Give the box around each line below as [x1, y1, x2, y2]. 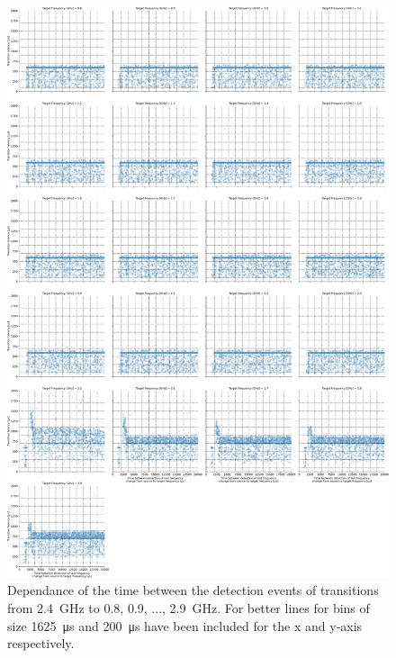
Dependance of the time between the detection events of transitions [7, 581, 379, 599]
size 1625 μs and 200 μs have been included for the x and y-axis [7, 616, 363, 635]
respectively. [7, 634, 75, 653]
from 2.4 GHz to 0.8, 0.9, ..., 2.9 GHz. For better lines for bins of [7, 599, 370, 617]
